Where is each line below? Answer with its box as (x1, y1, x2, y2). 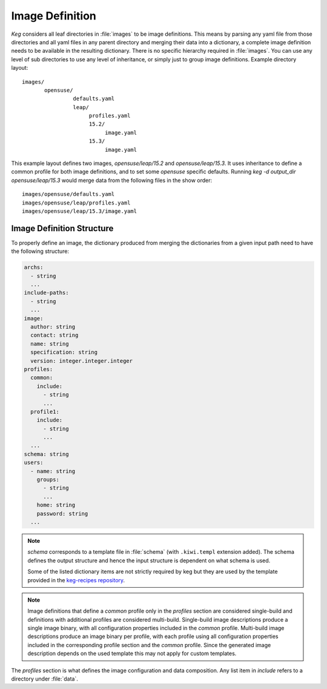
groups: (36, 476, 60, 483)
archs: (24, 264, 44, 271)
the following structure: (11, 247, 70, 255)
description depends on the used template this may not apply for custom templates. (27, 650, 237, 657)
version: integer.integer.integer (30, 357, 133, 364)
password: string (36, 510, 88, 517)
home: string (36, 502, 76, 509)
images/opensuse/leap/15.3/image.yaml (22, 207, 137, 215)
